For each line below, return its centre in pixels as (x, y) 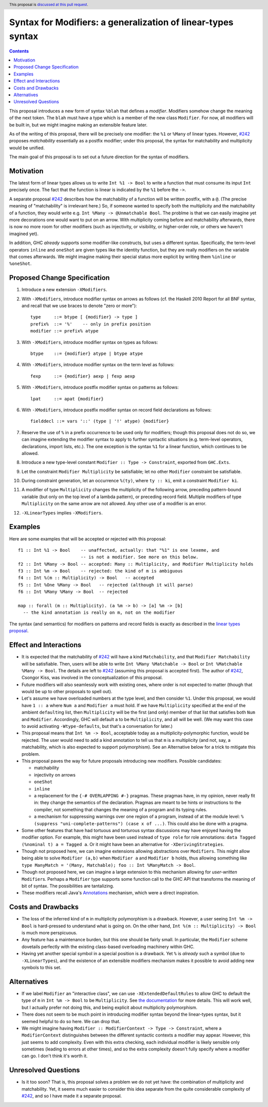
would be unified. (27, 148)
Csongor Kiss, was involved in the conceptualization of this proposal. (92, 678)
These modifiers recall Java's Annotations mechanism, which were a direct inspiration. (110, 893)
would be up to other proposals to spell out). (67, 692)
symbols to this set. (41, 968)
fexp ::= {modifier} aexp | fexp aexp (83, 376)
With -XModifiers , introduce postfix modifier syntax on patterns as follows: (100, 388)
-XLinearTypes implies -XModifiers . (62, 513)
